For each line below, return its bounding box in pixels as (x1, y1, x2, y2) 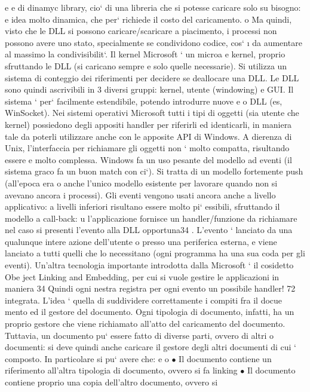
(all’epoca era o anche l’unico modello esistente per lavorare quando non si (5, 176, 278, 189)
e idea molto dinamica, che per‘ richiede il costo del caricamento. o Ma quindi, (5, 13, 292, 25)
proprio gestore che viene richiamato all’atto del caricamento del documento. (5, 317, 286, 330)
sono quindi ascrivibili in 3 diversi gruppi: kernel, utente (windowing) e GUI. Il (5, 83, 294, 96)
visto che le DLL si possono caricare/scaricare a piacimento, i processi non (5, 24, 277, 37)
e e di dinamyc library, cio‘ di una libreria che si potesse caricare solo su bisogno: (5, 1, 301, 13)
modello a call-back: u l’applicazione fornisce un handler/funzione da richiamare (5, 212, 297, 224)
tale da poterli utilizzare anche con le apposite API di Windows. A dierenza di (5, 130, 292, 142)
